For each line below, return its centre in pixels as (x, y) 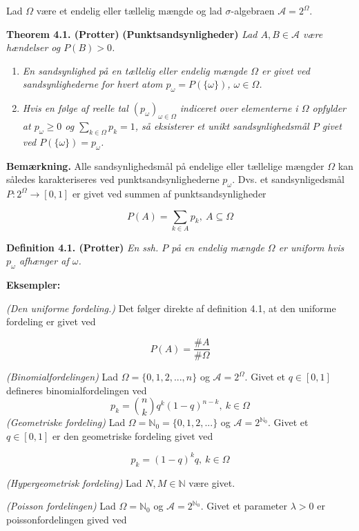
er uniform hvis (311, 247)
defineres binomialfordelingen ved (77, 390)
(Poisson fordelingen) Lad (61, 506)
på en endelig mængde (218, 247)
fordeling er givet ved (51, 321)
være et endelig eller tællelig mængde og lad (129, 10)
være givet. (212, 482)
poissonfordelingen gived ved (67, 519)
